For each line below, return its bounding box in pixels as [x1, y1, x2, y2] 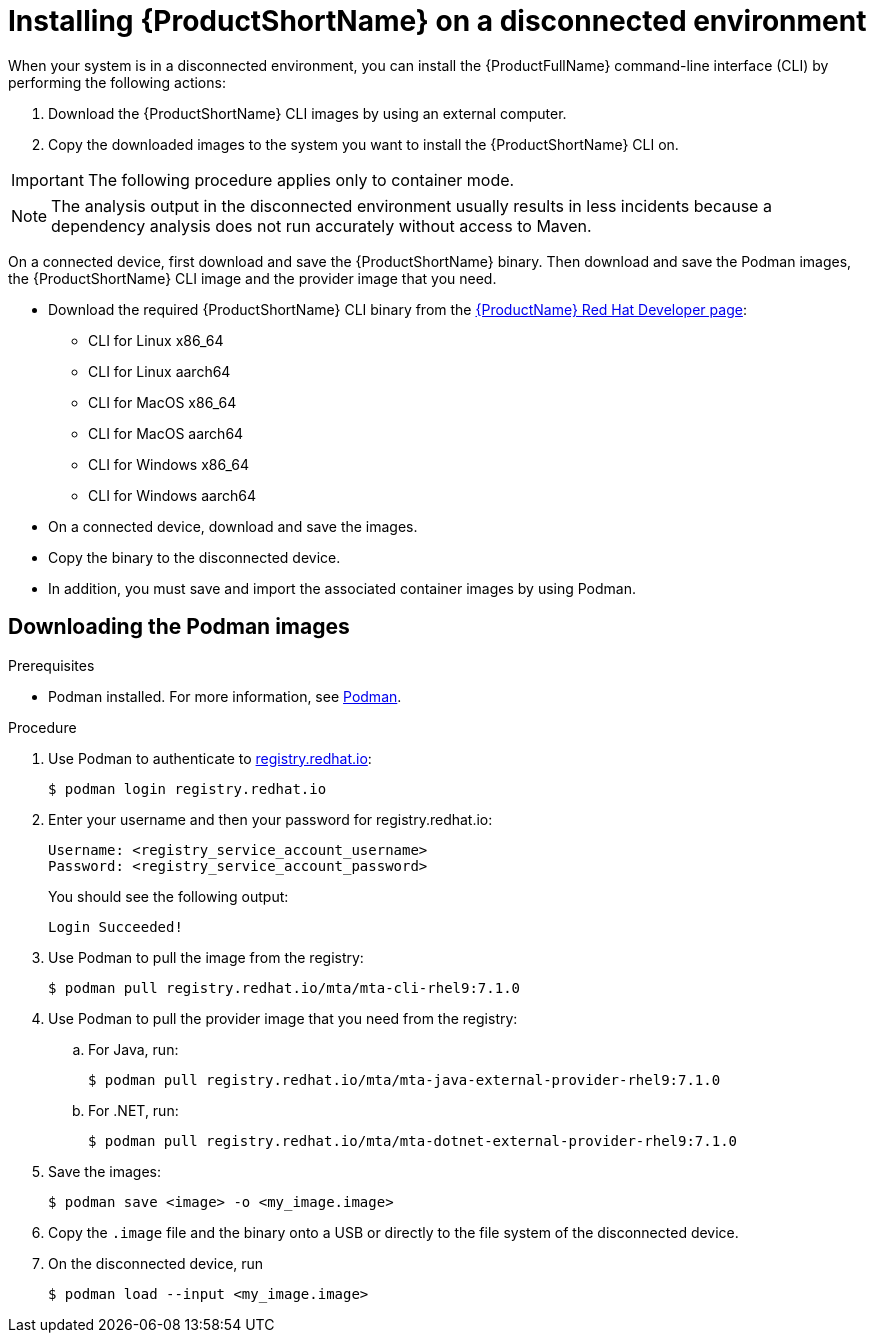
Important [11, 169, 84, 190]
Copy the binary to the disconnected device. [48, 548, 341, 566]
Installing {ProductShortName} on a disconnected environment [8, 4, 867, 38]
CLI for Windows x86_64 [88, 455, 249, 473]
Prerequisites [8, 656, 95, 674]
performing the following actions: [8, 73, 226, 91]
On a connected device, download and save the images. [48, 517, 418, 535]
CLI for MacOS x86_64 [88, 393, 237, 411]
